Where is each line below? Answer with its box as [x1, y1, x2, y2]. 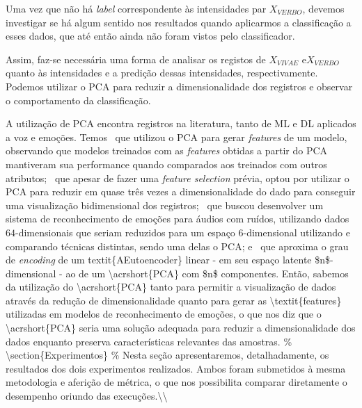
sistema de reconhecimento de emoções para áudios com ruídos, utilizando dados [6, 211, 349, 226]
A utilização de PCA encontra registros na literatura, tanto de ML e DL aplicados [6, 116, 356, 131]
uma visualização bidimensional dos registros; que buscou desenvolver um [6, 197, 324, 212]
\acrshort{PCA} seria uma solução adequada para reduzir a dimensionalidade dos [6, 320, 356, 335]
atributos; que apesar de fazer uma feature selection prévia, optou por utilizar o [6, 170, 349, 185]
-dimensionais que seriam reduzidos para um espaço [15, 225, 235, 239]
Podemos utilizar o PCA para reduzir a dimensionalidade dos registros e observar [6, 79, 353, 93]
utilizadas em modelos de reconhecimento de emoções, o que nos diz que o [6, 307, 322, 321]
